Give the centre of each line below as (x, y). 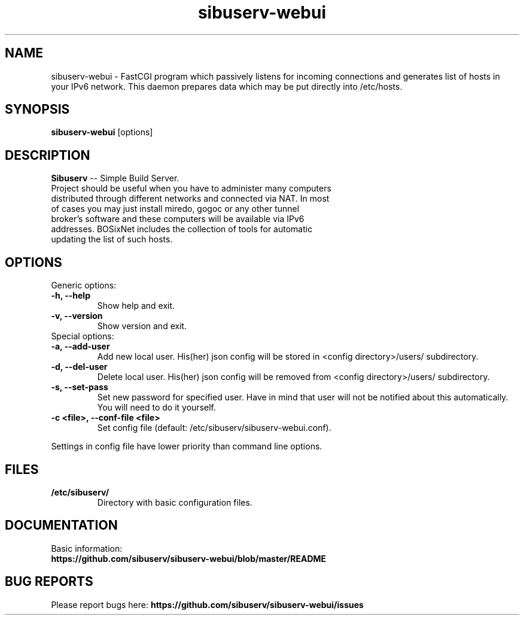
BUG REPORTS (49, 582)
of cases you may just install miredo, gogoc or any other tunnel (175, 209)
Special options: (83, 336)
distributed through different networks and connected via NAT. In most (190, 199)
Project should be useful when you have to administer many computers (191, 189)
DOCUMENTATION (61, 525)
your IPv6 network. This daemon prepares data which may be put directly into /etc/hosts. (227, 86)
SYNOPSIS (37, 110)
